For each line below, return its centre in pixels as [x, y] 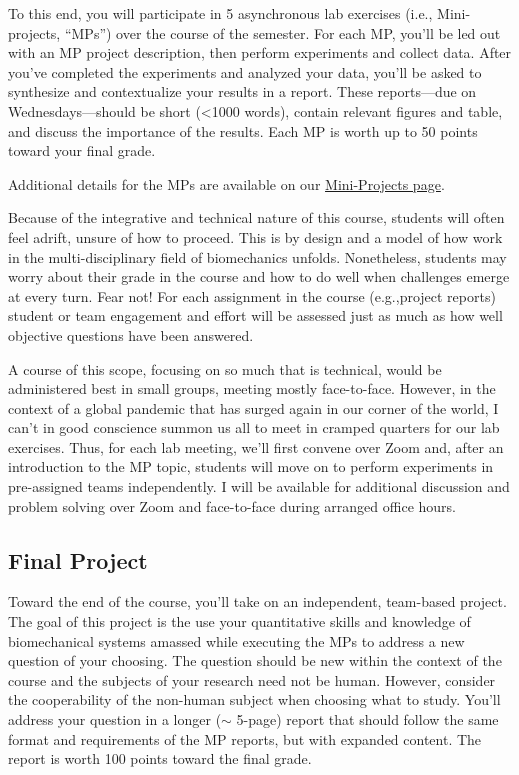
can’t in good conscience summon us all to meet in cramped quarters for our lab [254, 427]
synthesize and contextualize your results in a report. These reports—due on [242, 91]
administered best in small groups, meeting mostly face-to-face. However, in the [252, 388]
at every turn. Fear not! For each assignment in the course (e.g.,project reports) [252, 295]
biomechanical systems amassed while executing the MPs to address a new [236, 640]
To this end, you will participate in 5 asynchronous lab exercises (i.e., [220, 13]
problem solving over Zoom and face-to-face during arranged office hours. [232, 505]
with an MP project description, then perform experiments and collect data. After [260, 52]
